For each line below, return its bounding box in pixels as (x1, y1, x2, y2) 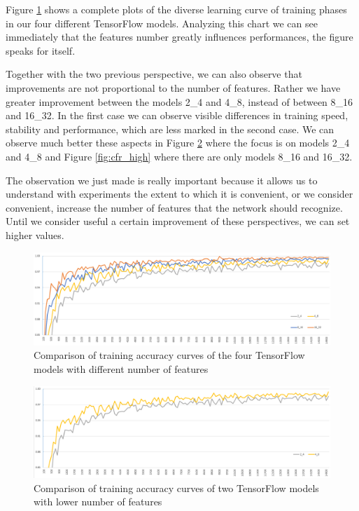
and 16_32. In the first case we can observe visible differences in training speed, (6, 108, 349, 123)
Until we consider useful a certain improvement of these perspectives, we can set (6, 214, 350, 229)
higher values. (6, 227, 64, 242)
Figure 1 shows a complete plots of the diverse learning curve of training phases (6, 2, 347, 16)
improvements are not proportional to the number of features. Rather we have (6, 80, 341, 95)
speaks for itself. (6, 43, 76, 57)
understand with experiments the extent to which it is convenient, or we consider (6, 186, 353, 201)
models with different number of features (34, 362, 209, 376)
